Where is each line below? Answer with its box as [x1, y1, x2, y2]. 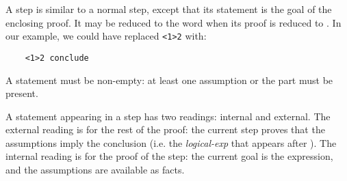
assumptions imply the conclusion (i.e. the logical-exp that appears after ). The [5, 135, 337, 150]
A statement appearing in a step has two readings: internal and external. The [5, 109, 331, 123]
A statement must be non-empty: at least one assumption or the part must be [5, 72, 333, 87]
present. [5, 86, 38, 100]
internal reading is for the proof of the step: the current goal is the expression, [5, 149, 333, 163]
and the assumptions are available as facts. [5, 163, 185, 177]
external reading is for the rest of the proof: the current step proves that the [5, 122, 325, 137]
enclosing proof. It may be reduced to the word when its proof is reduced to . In [5, 15, 342, 29]
